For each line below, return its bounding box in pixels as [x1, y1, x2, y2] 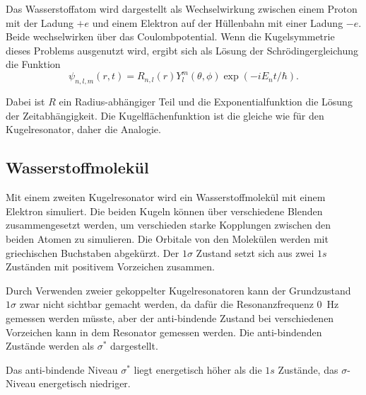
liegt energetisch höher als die [134, 362, 262, 377]
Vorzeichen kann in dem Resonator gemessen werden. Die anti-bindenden [6, 324, 322, 339]
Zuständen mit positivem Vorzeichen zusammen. [6, 259, 215, 274]
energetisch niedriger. [39, 376, 131, 391]
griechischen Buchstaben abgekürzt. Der [6, 245, 179, 260]
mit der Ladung [6, 15, 73, 30]
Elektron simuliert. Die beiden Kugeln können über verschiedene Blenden [6, 203, 323, 218]
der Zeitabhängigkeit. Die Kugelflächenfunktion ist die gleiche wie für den [6, 108, 324, 122]
